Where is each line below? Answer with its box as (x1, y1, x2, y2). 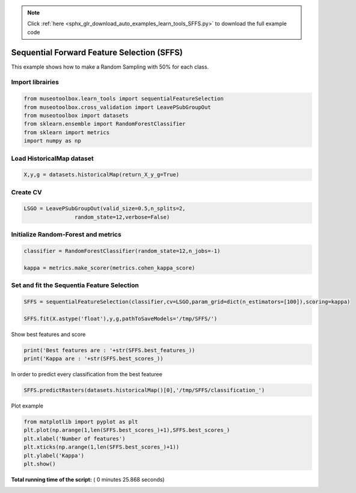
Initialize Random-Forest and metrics (11, 231, 121, 239)
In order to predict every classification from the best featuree (11, 371, 162, 378)
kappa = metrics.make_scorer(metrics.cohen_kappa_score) (23, 264, 195, 271)
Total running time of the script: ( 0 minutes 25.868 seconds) (11, 476, 165, 483)
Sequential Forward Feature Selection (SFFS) (11, 47, 183, 57)
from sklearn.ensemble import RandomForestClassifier (23, 120, 186, 128)
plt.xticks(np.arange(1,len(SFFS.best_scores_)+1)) (23, 444, 180, 451)
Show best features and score (11, 330, 86, 338)
